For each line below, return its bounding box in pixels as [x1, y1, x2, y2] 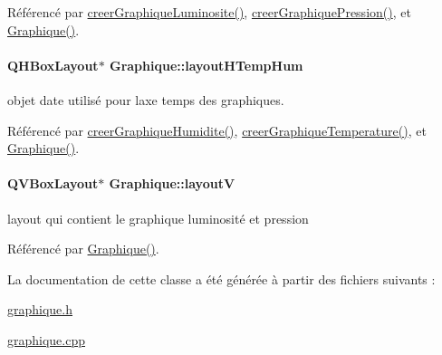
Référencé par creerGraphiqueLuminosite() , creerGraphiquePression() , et [7, 3, 411, 21]
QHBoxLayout [7, 55, 99, 74]
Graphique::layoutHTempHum [109, 55, 303, 74]
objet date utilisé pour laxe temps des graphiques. [7, 90, 284, 109]
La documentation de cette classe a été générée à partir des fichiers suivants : [7, 269, 436, 288]
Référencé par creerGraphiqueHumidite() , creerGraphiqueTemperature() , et [7, 120, 427, 139]
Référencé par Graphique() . [7, 239, 159, 258]
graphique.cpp [7, 330, 86, 349]
